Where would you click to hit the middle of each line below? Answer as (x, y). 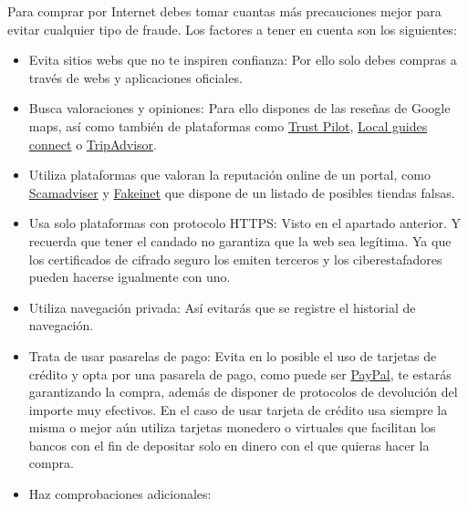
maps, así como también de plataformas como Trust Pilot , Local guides (228, 125)
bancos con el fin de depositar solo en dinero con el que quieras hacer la (229, 445)
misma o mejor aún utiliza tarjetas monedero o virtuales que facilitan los (232, 427)
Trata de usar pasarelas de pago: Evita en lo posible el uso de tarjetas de (233, 355)
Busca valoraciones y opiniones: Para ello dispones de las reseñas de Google (239, 108)
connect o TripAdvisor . (93, 144)
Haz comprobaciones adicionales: (120, 494)
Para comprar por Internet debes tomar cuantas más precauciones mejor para (224, 11)
